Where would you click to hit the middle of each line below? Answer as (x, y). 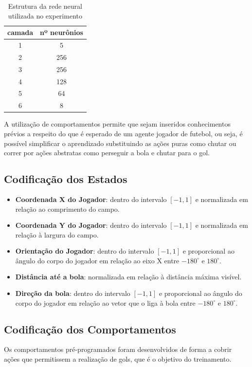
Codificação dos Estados (66, 179)
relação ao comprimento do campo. (67, 209)
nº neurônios (62, 32)
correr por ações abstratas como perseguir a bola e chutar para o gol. (107, 153)
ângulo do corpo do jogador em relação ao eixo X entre (97, 260)
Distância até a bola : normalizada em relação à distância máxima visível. (128, 277)
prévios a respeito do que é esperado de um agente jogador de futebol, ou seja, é (123, 133)
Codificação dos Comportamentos (90, 329)
